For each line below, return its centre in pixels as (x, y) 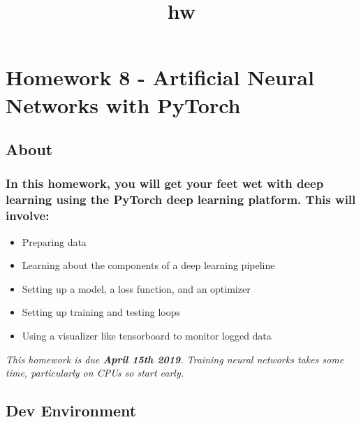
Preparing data (54, 241)
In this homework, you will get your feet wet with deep (165, 183)
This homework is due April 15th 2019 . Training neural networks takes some (175, 359)
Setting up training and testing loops (101, 312)
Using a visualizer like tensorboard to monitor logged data (147, 335)
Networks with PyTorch (123, 104)
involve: (28, 216)
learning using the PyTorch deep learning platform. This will (181, 199)
